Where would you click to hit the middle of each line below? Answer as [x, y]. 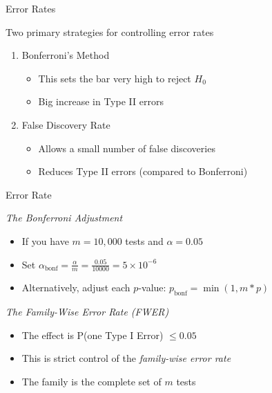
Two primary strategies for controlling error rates [110, 31]
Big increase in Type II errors [101, 101]
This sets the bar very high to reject [115, 78]
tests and [144, 240]
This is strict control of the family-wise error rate [126, 358]
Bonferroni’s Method [66, 55]
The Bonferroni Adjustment [64, 218]
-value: [152, 287]
